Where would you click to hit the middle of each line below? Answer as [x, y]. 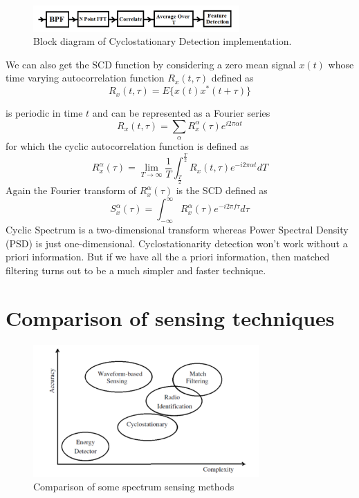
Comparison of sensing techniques [170, 317]
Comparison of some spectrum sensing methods [134, 487]
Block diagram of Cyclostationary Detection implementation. [163, 41]
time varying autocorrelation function [85, 78]
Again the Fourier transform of [71, 190]
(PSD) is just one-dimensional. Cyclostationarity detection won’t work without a [177, 243]
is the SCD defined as [222, 190]
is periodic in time [44, 113]
